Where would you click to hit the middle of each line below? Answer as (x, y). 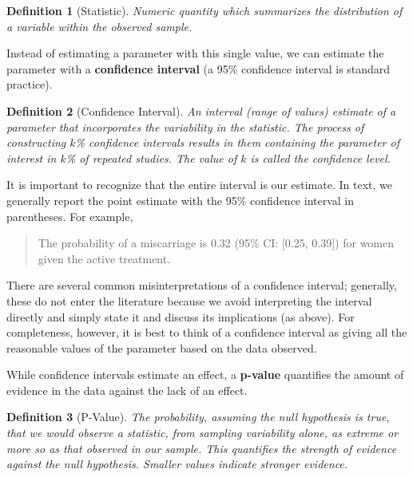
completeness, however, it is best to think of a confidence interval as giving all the (207, 332)
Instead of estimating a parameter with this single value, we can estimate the (195, 53)
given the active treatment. (104, 258)
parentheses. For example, (70, 216)
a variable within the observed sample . (99, 26)
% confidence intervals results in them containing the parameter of (237, 142)
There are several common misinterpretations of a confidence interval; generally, (202, 285)
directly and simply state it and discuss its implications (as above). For (181, 316)
